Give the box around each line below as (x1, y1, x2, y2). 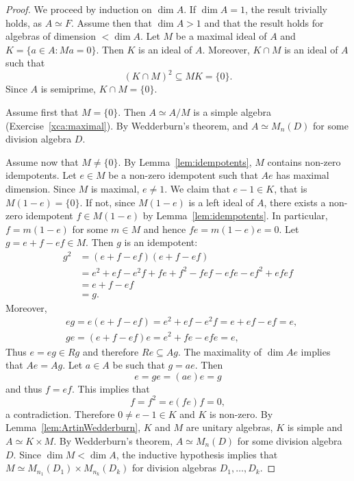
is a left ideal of (188, 195, 254, 209)
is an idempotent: (124, 235, 198, 249)
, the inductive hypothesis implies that (116, 447, 278, 461)
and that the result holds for (204, 15, 324, 29)
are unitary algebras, (186, 420, 273, 434)
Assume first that (5, 105, 79, 119)
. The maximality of (178, 344, 262, 358)
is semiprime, (40, 82, 97, 96)
